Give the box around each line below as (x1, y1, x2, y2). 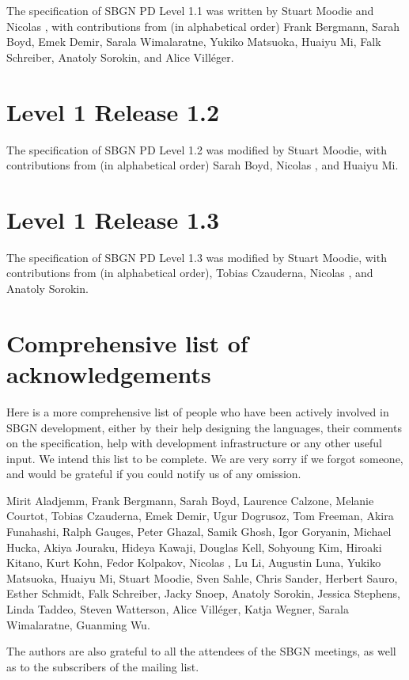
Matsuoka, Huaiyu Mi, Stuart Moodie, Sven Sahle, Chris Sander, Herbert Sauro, (6, 569, 398, 586)
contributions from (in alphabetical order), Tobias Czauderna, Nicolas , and (6, 264, 373, 281)
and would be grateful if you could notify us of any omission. (6, 465, 301, 482)
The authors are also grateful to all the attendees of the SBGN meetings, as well (6, 643, 396, 659)
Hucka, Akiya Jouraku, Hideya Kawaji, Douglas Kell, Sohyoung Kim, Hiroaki (6, 538, 382, 555)
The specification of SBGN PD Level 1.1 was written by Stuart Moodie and (6, 2, 374, 18)
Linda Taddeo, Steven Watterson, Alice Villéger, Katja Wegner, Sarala (6, 601, 349, 617)
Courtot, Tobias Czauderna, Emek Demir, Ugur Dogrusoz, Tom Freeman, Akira (6, 507, 394, 524)
